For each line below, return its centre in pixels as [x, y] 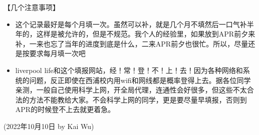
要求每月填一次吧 [57, 53]
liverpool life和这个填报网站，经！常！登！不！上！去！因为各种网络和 [129, 70]
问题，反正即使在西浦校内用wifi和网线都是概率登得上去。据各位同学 [140, 80]
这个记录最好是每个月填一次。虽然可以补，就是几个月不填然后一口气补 [131, 24]
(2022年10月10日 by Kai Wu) [49, 126]
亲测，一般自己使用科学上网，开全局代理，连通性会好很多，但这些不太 [131, 90]
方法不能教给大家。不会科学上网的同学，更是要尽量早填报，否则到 [138, 99]
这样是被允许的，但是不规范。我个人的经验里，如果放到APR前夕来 [146, 34]
